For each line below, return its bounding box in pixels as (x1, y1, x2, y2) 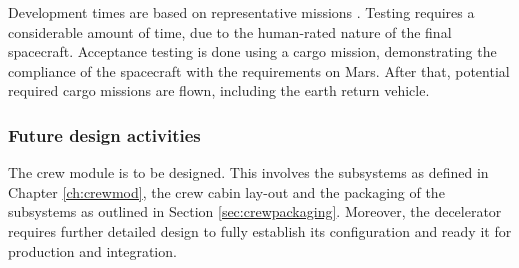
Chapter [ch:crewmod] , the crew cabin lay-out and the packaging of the (8, 181, 445, 202)
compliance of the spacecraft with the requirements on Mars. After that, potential (8, 60, 510, 81)
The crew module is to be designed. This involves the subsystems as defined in (8, 162, 489, 183)
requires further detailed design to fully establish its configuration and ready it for (8, 220, 512, 241)
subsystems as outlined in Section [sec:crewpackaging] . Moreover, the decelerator (8, 201, 502, 222)
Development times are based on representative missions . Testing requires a (8, 2, 475, 22)
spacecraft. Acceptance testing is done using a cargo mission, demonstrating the (8, 41, 497, 62)
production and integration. (8, 240, 177, 261)
